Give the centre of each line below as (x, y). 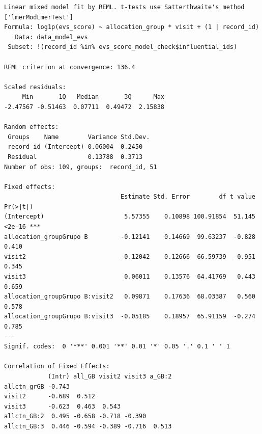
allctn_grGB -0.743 (37, 386)
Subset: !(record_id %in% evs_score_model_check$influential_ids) (123, 47)
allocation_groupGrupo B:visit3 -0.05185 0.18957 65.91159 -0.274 (130, 317)
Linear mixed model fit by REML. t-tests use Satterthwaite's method (124, 7)
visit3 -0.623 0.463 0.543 (63, 406)
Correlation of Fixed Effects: (57, 367)
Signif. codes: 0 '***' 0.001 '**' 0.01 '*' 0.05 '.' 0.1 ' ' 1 (117, 347)
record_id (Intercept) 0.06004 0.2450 (75, 147)
